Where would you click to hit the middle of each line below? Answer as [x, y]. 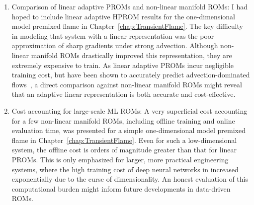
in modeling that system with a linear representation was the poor [113, 35]
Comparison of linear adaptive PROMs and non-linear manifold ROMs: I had [130, 6]
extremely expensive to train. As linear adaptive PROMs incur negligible [123, 65]
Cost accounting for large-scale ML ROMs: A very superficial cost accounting [129, 110]
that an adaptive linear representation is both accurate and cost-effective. [124, 94]
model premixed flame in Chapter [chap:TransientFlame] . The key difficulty [127, 26]
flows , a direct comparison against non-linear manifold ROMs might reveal [127, 84]
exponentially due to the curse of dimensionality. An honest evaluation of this [130, 179]
